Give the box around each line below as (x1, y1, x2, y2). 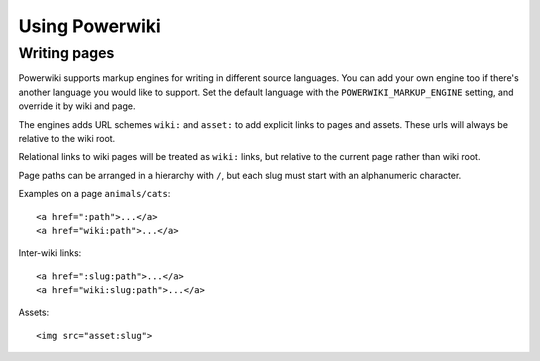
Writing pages (18, 44, 115, 62)
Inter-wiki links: (18, 247, 82, 259)
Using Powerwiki (18, 15, 162, 37)
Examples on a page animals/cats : (18, 188, 171, 200)
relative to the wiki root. (18, 132, 116, 144)
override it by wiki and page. (18, 100, 136, 112)
